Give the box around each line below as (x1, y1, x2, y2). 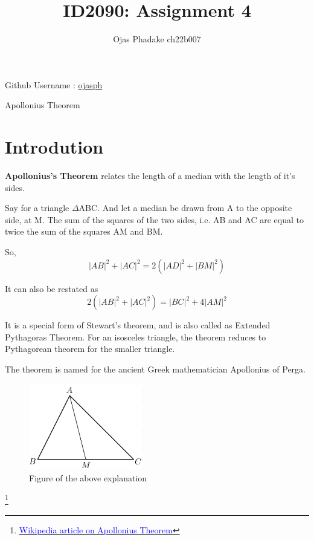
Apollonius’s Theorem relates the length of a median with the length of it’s (5, 169, 295, 182)
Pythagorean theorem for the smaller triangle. (5, 342, 175, 355)
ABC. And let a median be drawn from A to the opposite (78, 201, 292, 214)
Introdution (5, 134, 104, 159)
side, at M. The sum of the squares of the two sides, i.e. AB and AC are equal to (5, 213, 304, 226)
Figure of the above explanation (29, 471, 147, 484)
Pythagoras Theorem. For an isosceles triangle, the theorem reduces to (5, 330, 266, 343)
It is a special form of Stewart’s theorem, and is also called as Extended (5, 319, 271, 331)
